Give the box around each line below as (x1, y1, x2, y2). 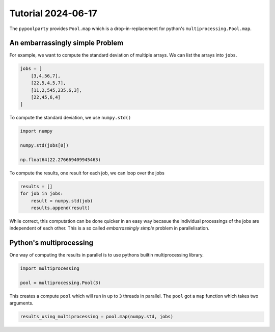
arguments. (9, 300, 34, 306)
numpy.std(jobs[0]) (20, 143, 69, 148)
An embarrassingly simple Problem (9, 39, 124, 47)
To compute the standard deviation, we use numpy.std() (9, 115, 131, 121)
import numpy (20, 128, 53, 134)
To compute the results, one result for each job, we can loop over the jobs (9, 170, 165, 176)
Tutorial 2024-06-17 (9, 8, 98, 19)
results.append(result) (31, 205, 90, 211)
